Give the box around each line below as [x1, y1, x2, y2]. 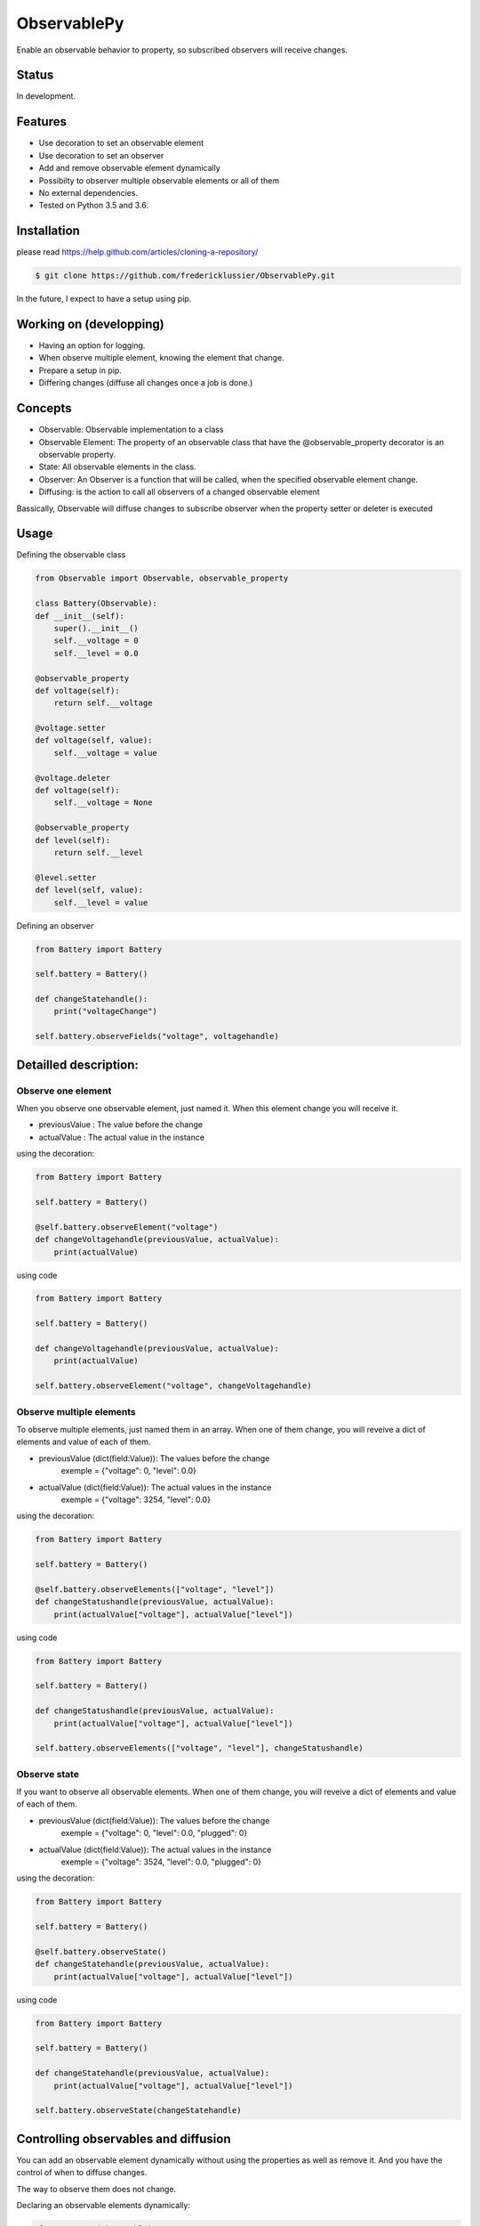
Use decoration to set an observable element [38, 138, 204, 149]
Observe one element [16, 1085, 112, 1097]
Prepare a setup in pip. [38, 365, 122, 376]
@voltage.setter [35, 723, 107, 734]
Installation [16, 223, 80, 239]
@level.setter [35, 873, 97, 882]
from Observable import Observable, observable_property [35, 573, 289, 583]
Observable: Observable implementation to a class [38, 424, 224, 435]
